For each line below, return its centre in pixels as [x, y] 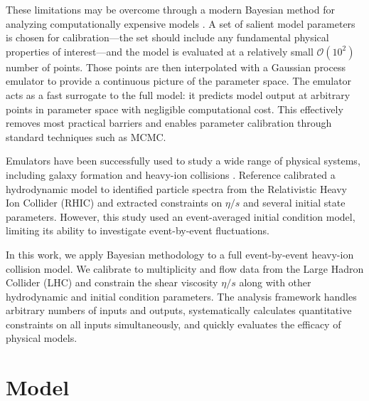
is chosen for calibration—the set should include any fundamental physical [167, 37]
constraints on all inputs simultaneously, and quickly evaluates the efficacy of [173, 324]
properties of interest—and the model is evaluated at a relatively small [160, 51]
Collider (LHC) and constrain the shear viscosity [112, 282]
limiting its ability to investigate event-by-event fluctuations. [138, 230]
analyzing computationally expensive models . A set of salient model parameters [181, 23]
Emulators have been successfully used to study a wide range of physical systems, [183, 161]
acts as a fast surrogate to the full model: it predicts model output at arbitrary [178, 94]
